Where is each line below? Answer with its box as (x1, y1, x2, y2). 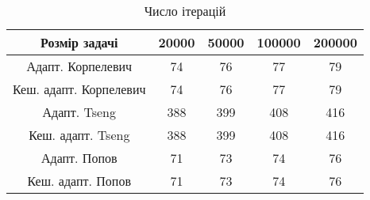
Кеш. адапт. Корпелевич (13, 80, 146, 98)
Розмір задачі (40, 33, 118, 51)
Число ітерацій (144, 2, 226, 20)
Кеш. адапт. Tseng (29, 126, 130, 144)
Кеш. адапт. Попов (27, 172, 131, 190)
